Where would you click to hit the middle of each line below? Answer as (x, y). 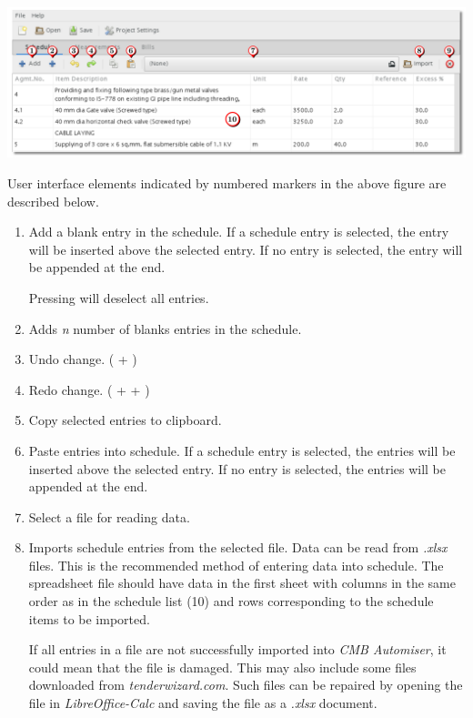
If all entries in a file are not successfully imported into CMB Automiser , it (237, 649)
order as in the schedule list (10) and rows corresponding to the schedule (231, 601)
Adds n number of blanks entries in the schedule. (165, 328)
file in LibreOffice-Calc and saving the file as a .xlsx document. (203, 703)
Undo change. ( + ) (83, 359)
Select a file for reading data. (109, 516)
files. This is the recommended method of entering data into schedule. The (236, 565)
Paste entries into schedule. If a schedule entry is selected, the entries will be (242, 450)
